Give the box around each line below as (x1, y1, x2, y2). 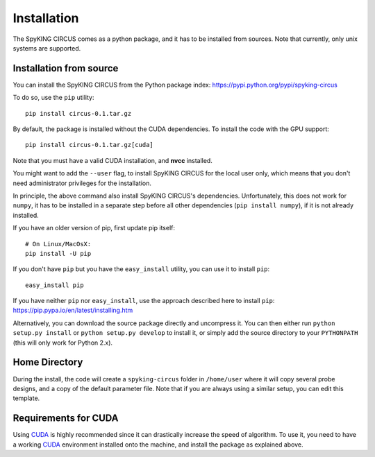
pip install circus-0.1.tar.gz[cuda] (25, 141, 154, 149)
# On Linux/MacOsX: (25, 240, 92, 248)
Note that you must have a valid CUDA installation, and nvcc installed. (12, 156, 213, 164)
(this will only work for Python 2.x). (12, 338, 113, 347)
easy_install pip (25, 281, 84, 289)
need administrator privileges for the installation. (12, 179, 152, 187)
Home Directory (12, 356, 83, 368)
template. (12, 394, 40, 402)
